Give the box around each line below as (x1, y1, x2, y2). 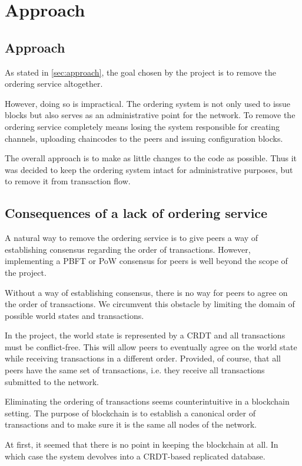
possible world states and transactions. (5, 309, 144, 321)
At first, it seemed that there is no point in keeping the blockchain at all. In (5, 438, 278, 451)
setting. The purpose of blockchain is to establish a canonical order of (5, 406, 255, 419)
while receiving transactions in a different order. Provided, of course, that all (5, 352, 281, 364)
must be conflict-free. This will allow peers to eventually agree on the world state (5, 340, 297, 353)
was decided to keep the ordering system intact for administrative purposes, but (5, 163, 293, 175)
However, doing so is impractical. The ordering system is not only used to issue (5, 97, 290, 109)
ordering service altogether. (5, 77, 103, 90)
